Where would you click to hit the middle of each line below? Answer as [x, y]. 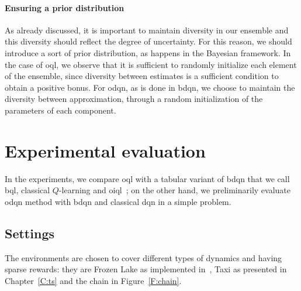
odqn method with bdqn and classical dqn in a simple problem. [118, 201]
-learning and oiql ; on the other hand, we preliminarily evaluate [175, 190]
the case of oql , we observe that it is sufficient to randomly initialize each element [151, 64]
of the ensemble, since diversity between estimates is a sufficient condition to [142, 76]
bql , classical [27, 190]
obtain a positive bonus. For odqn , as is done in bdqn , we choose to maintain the [150, 87]
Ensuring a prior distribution [65, 7]
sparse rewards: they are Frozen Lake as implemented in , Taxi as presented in [146, 269]
